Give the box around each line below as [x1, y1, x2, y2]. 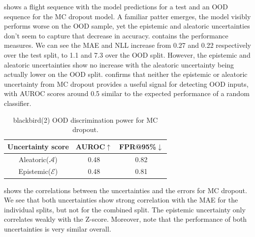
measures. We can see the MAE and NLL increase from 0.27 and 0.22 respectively [4, 40, 251, 50]
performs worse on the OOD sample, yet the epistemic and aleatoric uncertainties [4, 21, 250, 31]
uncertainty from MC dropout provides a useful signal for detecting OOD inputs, [4, 78, 249, 89]
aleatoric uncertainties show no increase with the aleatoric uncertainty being [4, 59, 234, 69]
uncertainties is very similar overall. [4, 223, 111, 234]
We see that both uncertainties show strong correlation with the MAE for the [4, 195, 238, 205]
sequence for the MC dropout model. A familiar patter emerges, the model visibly [4, 11, 251, 21]
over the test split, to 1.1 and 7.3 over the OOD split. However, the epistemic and [4, 49, 251, 60]
